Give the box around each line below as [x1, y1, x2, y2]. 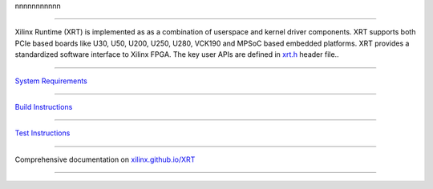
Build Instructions [14, 102, 73, 111]
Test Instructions [14, 128, 71, 138]
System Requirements [14, 76, 87, 86]
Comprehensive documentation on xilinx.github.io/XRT [14, 155, 196, 164]
